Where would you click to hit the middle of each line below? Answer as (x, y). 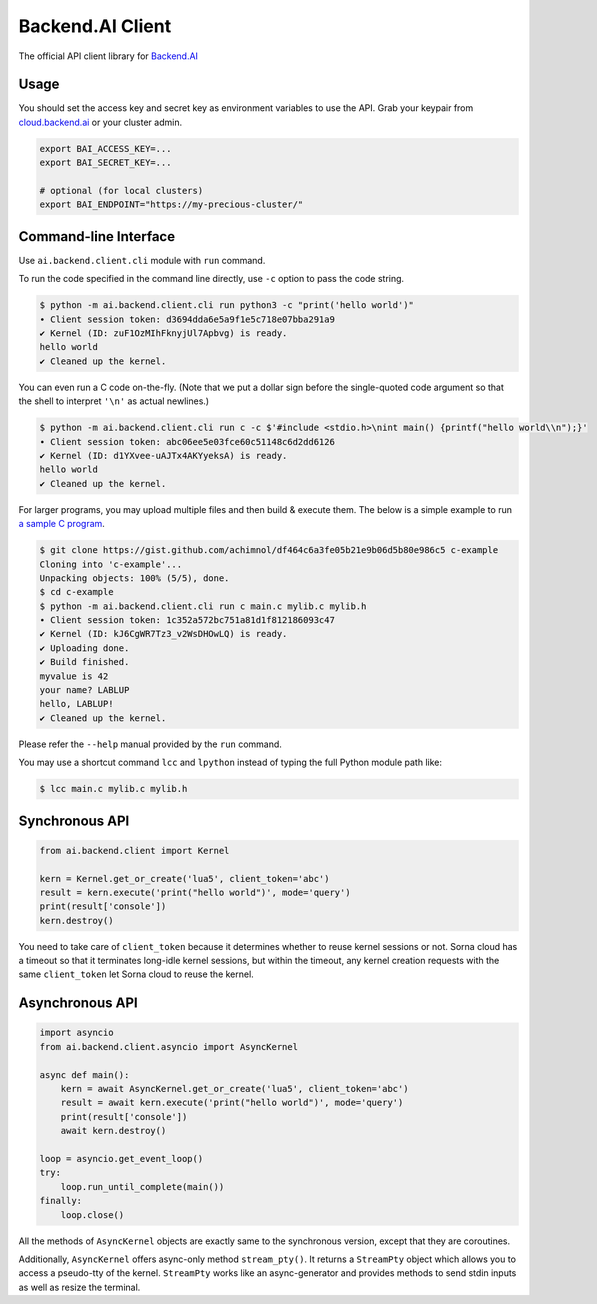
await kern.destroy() (113, 1131)
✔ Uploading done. (84, 648)
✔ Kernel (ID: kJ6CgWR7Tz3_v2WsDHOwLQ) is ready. (163, 634)
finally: (61, 1201)
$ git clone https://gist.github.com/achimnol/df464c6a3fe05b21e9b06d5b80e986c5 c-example (269, 550)
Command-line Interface (96, 236)
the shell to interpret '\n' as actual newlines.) (114, 401)
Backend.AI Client (95, 26)
